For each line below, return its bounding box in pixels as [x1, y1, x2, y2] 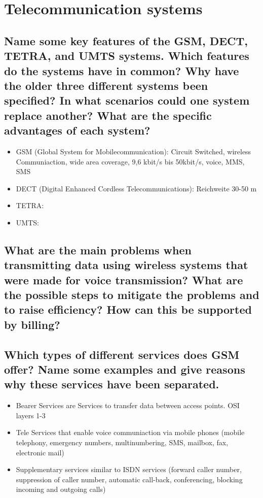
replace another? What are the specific [4, 107, 212, 123]
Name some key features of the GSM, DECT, [4, 32, 248, 48]
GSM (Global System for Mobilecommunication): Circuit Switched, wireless [16, 146, 251, 156]
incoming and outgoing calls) [16, 484, 106, 494]
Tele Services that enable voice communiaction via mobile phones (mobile [16, 427, 245, 438]
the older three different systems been [4, 77, 208, 93]
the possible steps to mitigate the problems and [4, 287, 259, 303]
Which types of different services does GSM [4, 346, 240, 362]
